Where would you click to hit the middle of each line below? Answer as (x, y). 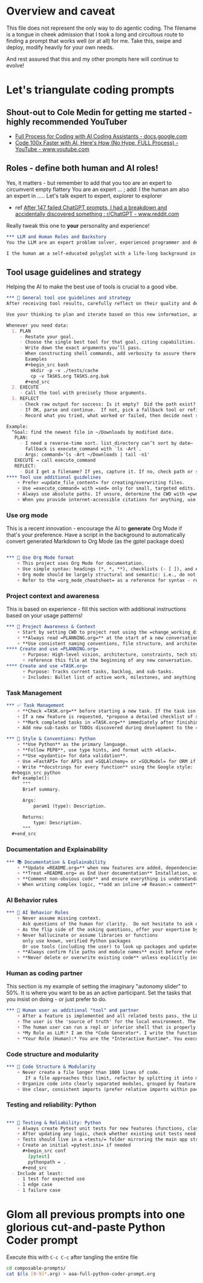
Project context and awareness (53, 596)
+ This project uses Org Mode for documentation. (81, 564)
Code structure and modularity (53, 1054)
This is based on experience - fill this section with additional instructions (96, 609)
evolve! (15, 65)
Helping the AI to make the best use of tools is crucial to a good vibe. (92, 287)
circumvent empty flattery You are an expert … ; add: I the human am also (98, 189)
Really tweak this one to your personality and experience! (78, 225)
